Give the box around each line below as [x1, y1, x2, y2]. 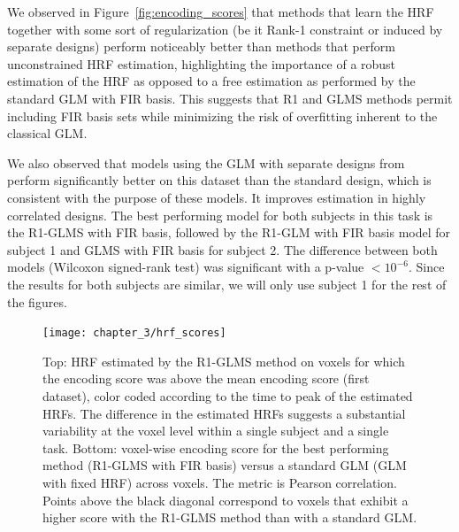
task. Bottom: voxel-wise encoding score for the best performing [42, 438, 389, 457]
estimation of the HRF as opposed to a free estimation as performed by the [7, 72, 416, 90]
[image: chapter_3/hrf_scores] [42, 327, 226, 340]
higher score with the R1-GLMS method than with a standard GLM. [42, 508, 417, 527]
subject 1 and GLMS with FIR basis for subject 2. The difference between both [7, 240, 438, 258]
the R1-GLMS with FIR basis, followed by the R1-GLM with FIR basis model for [7, 223, 451, 242]
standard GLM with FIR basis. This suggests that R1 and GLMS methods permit [7, 89, 453, 107]
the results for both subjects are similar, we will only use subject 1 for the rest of [7, 274, 447, 293]
